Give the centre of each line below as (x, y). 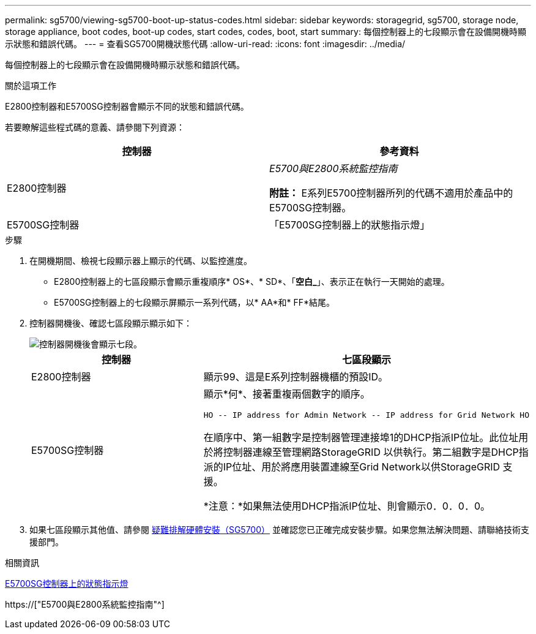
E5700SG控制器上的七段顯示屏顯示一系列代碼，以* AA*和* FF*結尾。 (195, 302)
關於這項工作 (31, 85)
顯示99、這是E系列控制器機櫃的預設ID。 (296, 377)
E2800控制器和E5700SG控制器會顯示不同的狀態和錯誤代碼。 (127, 106)
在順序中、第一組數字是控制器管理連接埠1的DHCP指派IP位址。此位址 (361, 437)
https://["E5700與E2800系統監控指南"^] (85, 604)
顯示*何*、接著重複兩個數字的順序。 (287, 394)
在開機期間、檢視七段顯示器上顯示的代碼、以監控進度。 (141, 261)
